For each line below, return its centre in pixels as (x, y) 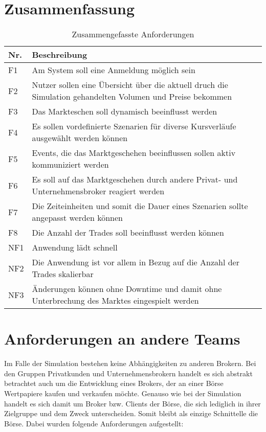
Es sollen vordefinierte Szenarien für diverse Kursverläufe (134, 126)
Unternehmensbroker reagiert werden (98, 191)
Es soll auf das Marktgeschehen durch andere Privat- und (135, 179)
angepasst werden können (77, 218)
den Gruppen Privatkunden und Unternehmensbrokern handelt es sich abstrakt (128, 373)
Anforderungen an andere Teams (122, 339)
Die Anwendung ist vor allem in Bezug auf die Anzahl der (136, 262)
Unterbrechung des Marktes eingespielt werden (115, 301)
